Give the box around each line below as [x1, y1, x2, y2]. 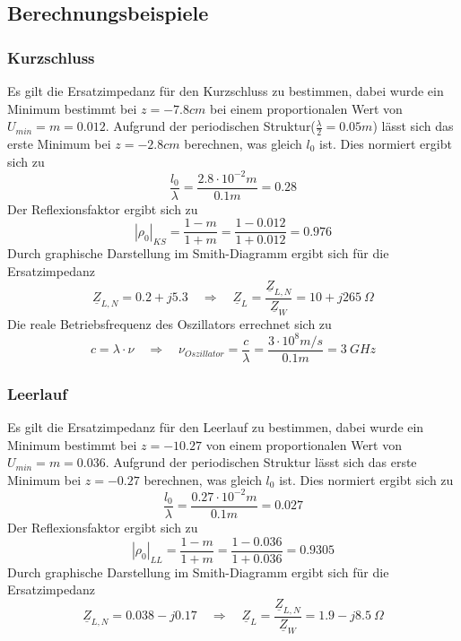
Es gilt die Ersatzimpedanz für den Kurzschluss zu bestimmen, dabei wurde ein [7, 82, 444, 100]
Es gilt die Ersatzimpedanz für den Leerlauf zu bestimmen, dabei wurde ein [7, 418, 424, 437]
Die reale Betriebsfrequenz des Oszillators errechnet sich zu [7, 314, 332, 333]
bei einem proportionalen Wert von [210, 99, 403, 117]
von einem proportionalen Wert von [205, 435, 402, 454]
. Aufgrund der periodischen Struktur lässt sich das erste [105, 453, 417, 472]
